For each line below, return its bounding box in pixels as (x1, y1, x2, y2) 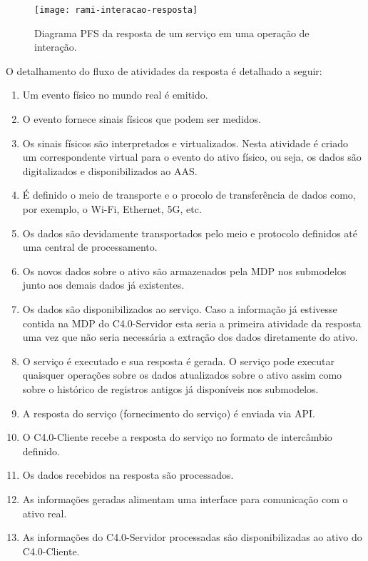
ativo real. (22, 505, 67, 520)
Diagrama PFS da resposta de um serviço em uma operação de (34, 25, 310, 40)
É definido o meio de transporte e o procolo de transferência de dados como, (22, 187, 356, 202)
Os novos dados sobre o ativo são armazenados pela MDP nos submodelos (22, 263, 347, 278)
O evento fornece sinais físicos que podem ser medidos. (22, 111, 261, 126)
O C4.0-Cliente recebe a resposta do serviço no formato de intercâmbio (22, 430, 332, 445)
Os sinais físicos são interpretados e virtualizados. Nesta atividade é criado (22, 135, 349, 150)
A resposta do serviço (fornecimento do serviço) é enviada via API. (22, 405, 315, 420)
